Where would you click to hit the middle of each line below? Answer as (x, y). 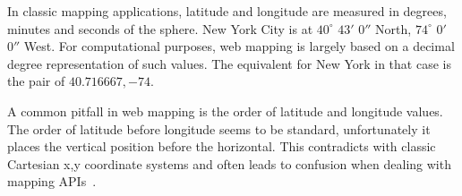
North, (394, 28)
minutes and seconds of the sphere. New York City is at (160, 28)
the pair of (36, 81)
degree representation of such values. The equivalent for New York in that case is (229, 63)
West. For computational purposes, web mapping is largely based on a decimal (239, 46)
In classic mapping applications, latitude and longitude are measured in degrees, (227, 11)
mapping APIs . (52, 181)
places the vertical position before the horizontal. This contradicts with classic (222, 146)
